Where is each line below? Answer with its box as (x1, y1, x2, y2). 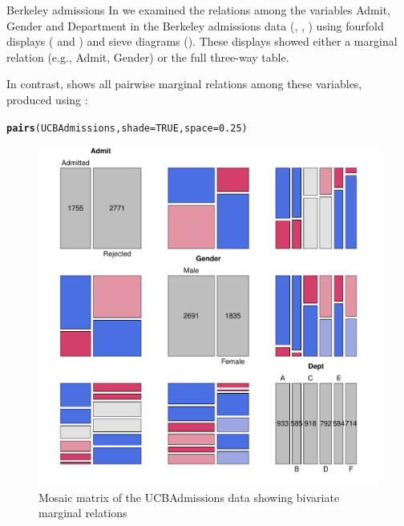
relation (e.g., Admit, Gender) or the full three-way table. (6, 48, 289, 65)
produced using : (6, 91, 88, 107)
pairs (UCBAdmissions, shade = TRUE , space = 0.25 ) (6, 122, 248, 134)
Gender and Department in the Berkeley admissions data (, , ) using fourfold (6, 17, 384, 34)
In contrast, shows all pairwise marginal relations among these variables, (6, 75, 362, 92)
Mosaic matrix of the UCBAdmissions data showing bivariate (38, 488, 340, 505)
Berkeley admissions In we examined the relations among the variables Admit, (6, 2, 390, 18)
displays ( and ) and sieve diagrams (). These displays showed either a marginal (6, 33, 398, 50)
